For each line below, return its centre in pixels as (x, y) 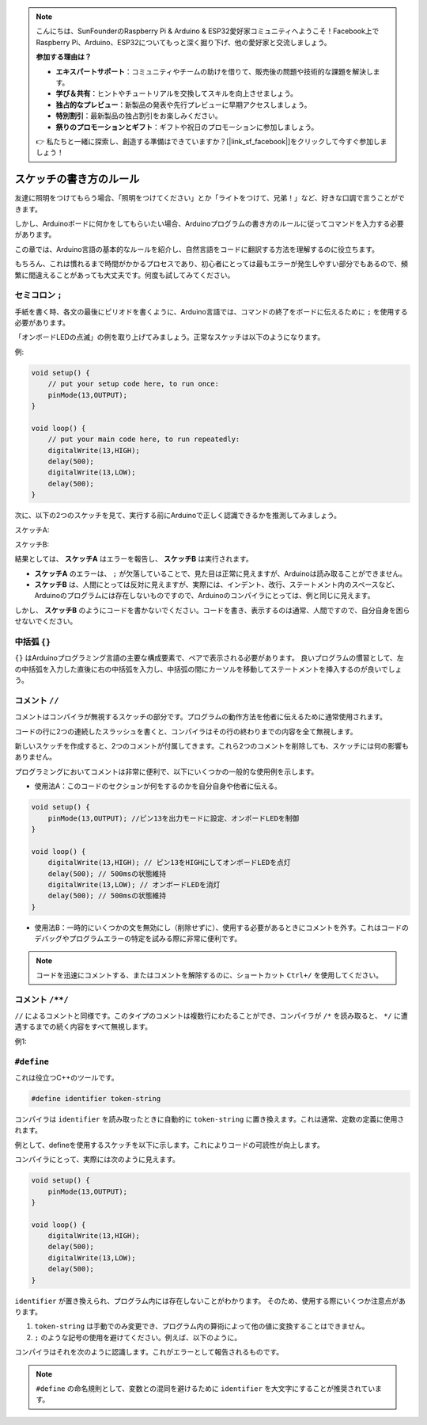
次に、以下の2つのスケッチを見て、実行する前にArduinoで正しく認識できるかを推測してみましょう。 (178, 516)
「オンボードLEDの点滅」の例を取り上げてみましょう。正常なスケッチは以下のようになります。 (170, 337)
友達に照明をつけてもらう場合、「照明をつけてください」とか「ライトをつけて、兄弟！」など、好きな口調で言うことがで (210, 198)
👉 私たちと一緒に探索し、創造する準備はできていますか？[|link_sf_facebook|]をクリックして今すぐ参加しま (212, 141)
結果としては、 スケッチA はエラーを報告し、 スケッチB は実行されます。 (134, 559)
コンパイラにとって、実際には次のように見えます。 (97, 1160)
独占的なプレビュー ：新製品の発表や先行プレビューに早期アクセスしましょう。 (183, 105)
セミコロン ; (38, 295)
